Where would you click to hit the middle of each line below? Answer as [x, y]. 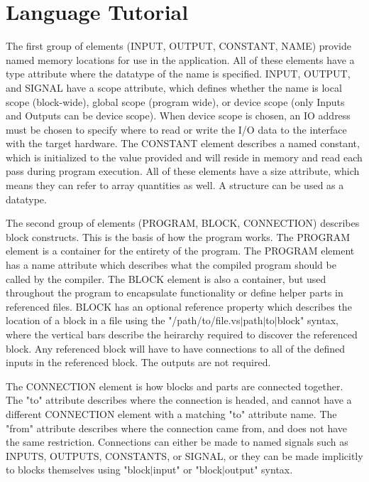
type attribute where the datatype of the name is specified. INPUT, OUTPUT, [178, 74]
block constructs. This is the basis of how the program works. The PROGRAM [178, 236]
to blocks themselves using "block [78, 470]
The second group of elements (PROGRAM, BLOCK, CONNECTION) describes [183, 223]
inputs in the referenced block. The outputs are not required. [138, 362]
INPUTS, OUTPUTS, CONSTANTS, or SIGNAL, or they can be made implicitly [184, 455]
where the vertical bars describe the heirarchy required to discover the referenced [182, 334]
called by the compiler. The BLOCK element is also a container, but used [166, 278]
